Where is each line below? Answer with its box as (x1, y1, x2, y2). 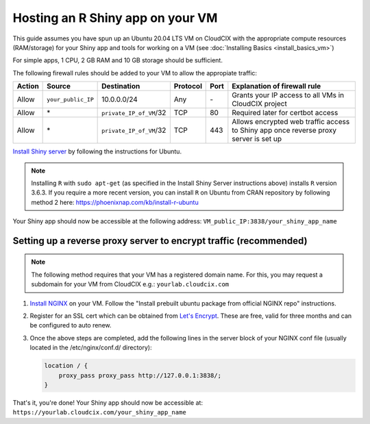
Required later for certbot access (232, 108, 338, 118)
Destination (101, 82, 140, 91)
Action (16, 82, 39, 91)
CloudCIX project (232, 99, 287, 109)
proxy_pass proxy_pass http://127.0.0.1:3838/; (58, 371, 222, 379)
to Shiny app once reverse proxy (232, 125, 337, 135)
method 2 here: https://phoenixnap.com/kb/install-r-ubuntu (31, 198, 199, 206)
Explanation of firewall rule (232, 82, 321, 91)
